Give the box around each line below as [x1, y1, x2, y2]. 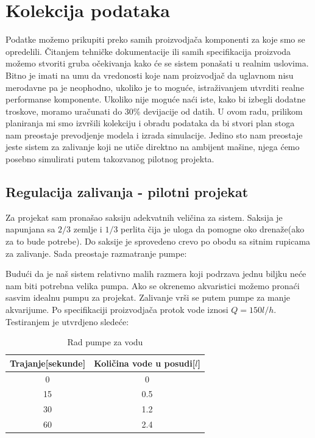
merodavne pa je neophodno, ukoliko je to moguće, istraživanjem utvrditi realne [5, 81, 304, 93]
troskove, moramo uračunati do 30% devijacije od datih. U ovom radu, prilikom [5, 104, 303, 117]
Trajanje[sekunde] [10, 356, 86, 369]
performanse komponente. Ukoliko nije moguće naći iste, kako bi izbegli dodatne [5, 93, 306, 106]
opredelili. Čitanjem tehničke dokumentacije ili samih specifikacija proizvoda [5, 45, 291, 57]
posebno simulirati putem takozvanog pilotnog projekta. [5, 153, 214, 165]
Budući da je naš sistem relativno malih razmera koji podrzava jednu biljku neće [5, 267, 306, 280]
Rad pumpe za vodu [67, 336, 143, 348]
